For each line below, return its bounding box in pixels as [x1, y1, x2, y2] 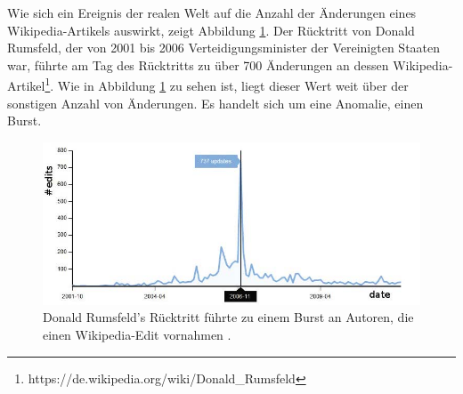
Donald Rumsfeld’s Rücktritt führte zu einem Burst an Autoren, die [43, 308, 414, 326]
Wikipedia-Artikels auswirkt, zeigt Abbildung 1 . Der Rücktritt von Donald [7, 20, 415, 39]
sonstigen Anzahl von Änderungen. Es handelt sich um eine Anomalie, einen [7, 93, 424, 112]
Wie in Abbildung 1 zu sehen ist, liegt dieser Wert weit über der [57, 76, 409, 95]
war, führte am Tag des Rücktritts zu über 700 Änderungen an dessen [7, 55, 389, 74]
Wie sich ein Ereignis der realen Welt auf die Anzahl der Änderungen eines [7, 4, 417, 21]
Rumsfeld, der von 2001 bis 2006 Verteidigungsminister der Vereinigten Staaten [7, 38, 441, 57]
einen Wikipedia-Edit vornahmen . [43, 326, 231, 344]
